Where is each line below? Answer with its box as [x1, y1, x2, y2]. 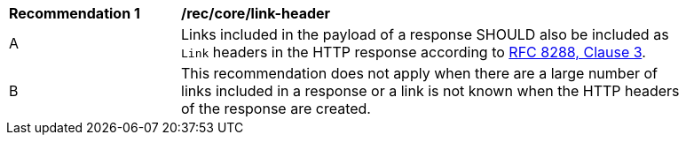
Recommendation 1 [9, 4, 140, 22]
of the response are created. [181, 100, 371, 117]
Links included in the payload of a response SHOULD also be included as [181, 26, 669, 43]
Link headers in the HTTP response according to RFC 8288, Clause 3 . [181, 43, 646, 61]
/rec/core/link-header [181, 4, 331, 22]
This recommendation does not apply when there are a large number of [181, 64, 658, 82]
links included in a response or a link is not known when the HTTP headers [181, 82, 680, 100]
